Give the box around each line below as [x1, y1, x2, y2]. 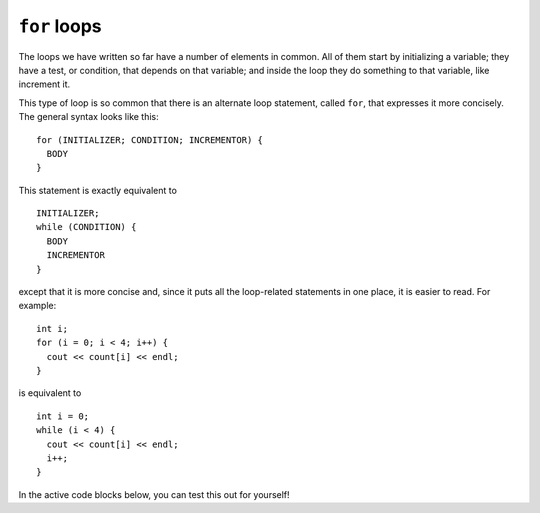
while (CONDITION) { [36, 221, 137, 233]
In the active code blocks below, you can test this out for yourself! [18, 488, 290, 500]
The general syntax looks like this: [18, 111, 159, 123]
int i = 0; [36, 410, 90, 422]
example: [18, 300, 57, 312]
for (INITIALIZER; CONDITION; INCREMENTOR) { [36, 134, 264, 145]
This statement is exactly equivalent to [18, 184, 177, 196]
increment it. [18, 78, 71, 90]
